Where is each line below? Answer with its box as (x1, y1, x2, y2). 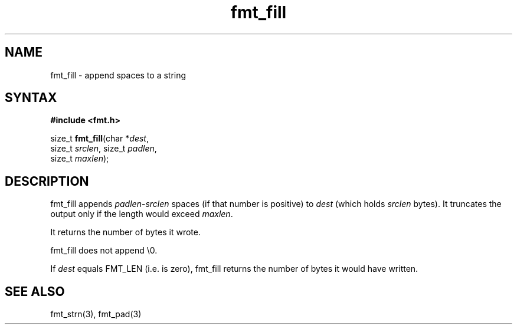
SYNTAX (5, 90, 57, 106)
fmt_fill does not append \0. (50, 245, 158, 256)
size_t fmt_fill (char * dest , (50, 133, 149, 144)
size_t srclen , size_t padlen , (50, 143, 157, 154)
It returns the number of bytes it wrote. (50, 227, 201, 238)
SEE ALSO (5, 284, 65, 299)
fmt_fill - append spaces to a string (50, 70, 186, 80)
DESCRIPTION (5, 173, 89, 189)
